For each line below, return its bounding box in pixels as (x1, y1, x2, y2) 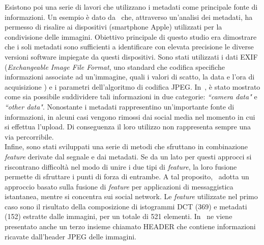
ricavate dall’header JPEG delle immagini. (5, 231, 136, 241)
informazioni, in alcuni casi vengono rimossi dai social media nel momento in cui (5, 111, 255, 122)
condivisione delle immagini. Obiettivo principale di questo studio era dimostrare (5, 31, 257, 42)
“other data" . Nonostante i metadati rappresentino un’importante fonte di (5, 101, 234, 112)
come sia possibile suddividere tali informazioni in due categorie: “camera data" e (5, 91, 257, 102)
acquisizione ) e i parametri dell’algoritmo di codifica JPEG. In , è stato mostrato (5, 81, 260, 92)
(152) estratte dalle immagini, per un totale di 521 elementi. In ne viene (5, 211, 232, 222)
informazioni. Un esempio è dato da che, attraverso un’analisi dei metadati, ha (5, 11, 253, 22)
